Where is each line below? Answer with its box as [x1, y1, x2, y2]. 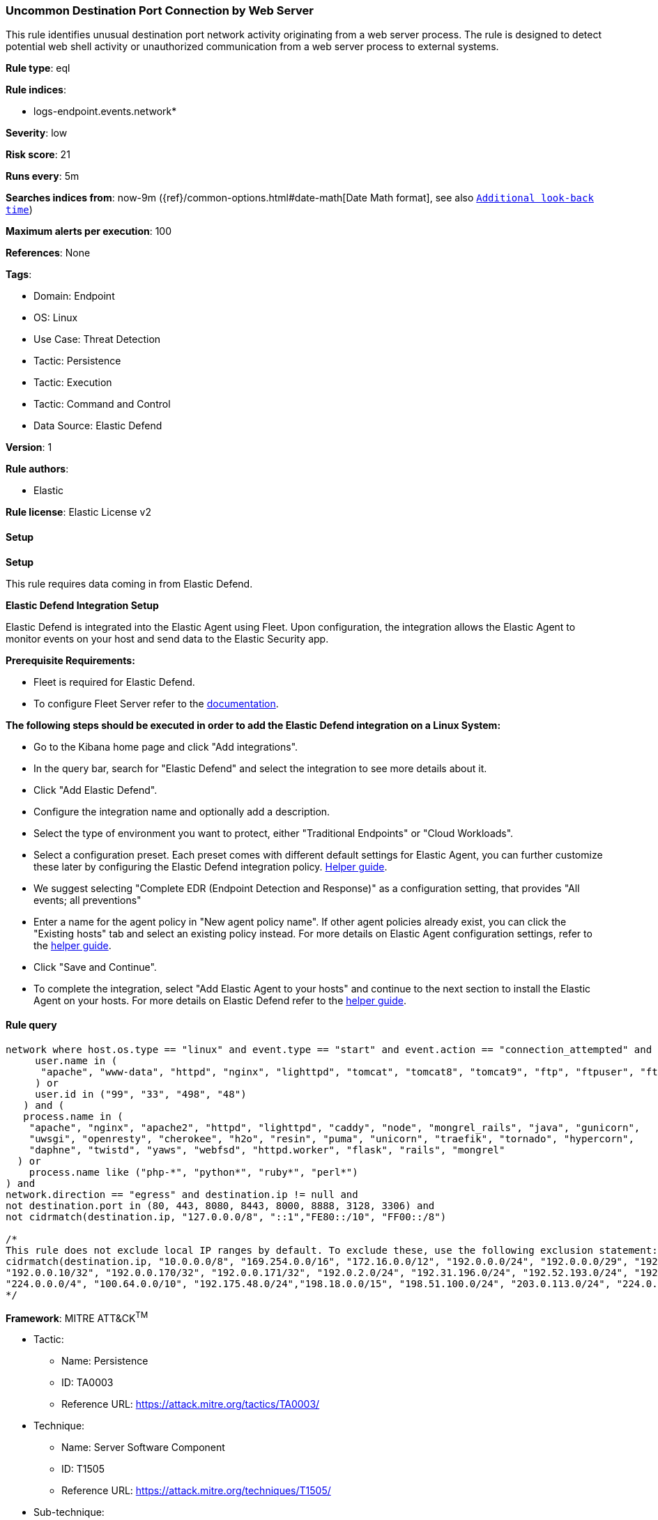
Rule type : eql [6, 62, 70, 75]
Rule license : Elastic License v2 [6, 506, 151, 519]
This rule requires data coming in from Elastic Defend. [6, 577, 253, 590]
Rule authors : [6, 463, 69, 475]
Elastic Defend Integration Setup [6, 599, 159, 611]
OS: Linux [33, 312, 78, 324]
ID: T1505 [61, 1463, 105, 1475]
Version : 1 [6, 441, 52, 454]
